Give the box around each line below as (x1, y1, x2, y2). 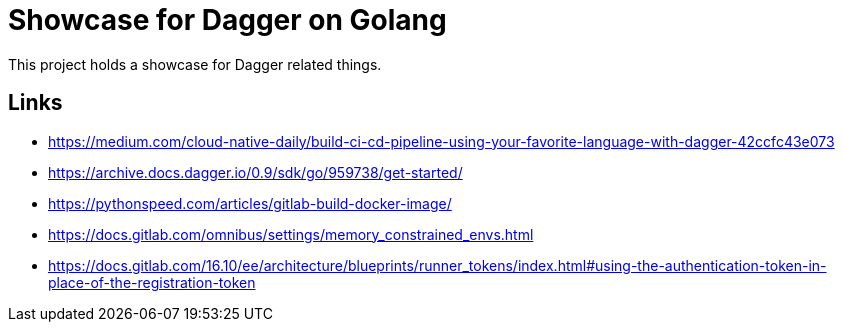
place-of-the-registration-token (48, 273, 256, 291)
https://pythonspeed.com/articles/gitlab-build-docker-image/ (48, 194, 452, 212)
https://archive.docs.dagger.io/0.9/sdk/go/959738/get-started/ (48, 163, 463, 181)
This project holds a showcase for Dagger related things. (8, 55, 382, 73)
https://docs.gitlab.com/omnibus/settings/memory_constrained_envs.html (48, 225, 534, 243)
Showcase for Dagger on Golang (8, 3, 447, 37)
